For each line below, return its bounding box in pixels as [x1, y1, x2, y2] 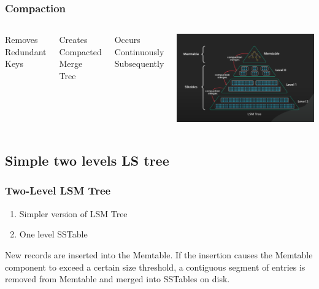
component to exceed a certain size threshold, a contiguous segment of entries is [5, 260, 306, 273]
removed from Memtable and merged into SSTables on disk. [5, 272, 230, 285]
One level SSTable [19, 228, 88, 241]
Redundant [5, 45, 47, 58]
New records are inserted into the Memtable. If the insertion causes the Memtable [5, 248, 313, 261]
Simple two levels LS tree [5, 151, 169, 170]
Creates [59, 33, 88, 46]
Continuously [114, 45, 164, 58]
